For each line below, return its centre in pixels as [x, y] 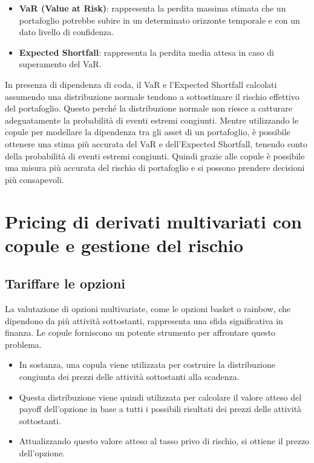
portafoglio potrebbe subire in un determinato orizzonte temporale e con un [159, 20]
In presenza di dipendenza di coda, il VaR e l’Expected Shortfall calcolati [141, 84]
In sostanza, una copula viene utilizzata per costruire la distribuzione [147, 365]
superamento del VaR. [60, 64]
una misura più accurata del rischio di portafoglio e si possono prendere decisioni [155, 168]
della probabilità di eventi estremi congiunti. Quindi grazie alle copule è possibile [155, 155]
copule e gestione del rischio [124, 245]
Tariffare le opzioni [65, 283]
